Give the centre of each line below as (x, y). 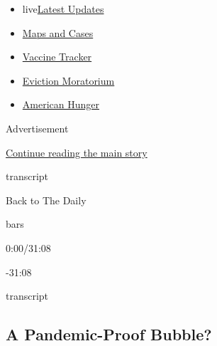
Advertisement (37, 128)
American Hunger (61, 104)
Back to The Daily (46, 200)
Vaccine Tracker (57, 57)
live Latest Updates (63, 9)
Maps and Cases (58, 32)
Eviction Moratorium (68, 80)
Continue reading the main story (77, 152)
